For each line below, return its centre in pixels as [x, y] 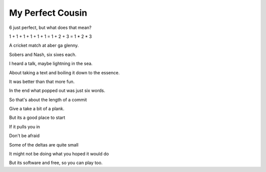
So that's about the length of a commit [48, 100]
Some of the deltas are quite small [44, 144]
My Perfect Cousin [48, 13]
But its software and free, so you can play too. [56, 163]
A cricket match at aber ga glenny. [44, 45]
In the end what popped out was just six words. [57, 90]
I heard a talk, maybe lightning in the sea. [51, 63]
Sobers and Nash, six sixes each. [43, 55]
